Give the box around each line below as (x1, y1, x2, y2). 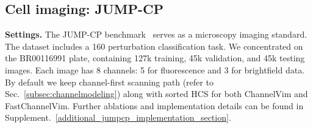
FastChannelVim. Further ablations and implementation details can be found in (5, 99, 304, 112)
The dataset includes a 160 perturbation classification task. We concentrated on (5, 39, 303, 52)
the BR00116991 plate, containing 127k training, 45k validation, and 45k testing (5, 52, 305, 64)
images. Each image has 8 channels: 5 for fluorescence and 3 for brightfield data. (5, 63, 305, 76)
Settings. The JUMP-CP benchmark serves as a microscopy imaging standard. (5, 28, 308, 41)
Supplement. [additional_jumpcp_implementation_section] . (5, 111, 231, 124)
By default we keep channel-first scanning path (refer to (5, 75, 214, 88)
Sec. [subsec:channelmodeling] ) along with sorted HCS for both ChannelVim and (5, 87, 308, 100)
